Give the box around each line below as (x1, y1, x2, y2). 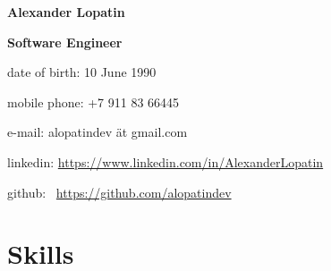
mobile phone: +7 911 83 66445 (7, 92, 180, 111)
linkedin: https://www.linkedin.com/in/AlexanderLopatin (7, 152, 324, 171)
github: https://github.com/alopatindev (7, 182, 232, 201)
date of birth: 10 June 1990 (7, 63, 157, 81)
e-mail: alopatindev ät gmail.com (7, 123, 188, 141)
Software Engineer (7, 32, 123, 51)
